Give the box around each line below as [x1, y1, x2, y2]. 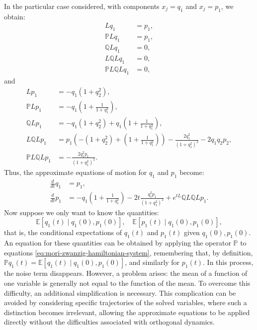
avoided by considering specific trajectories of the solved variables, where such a [4, 297, 247, 308]
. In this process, [203, 257, 254, 267]
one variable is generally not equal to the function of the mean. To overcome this [4, 278, 251, 288]
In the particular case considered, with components [4, 1, 160, 11]
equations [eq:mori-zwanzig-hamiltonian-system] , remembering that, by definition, [4, 247, 253, 257]
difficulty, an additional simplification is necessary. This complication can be [4, 287, 236, 298]
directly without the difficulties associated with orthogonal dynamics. [4, 317, 215, 327]
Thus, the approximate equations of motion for [4, 166, 147, 177]
